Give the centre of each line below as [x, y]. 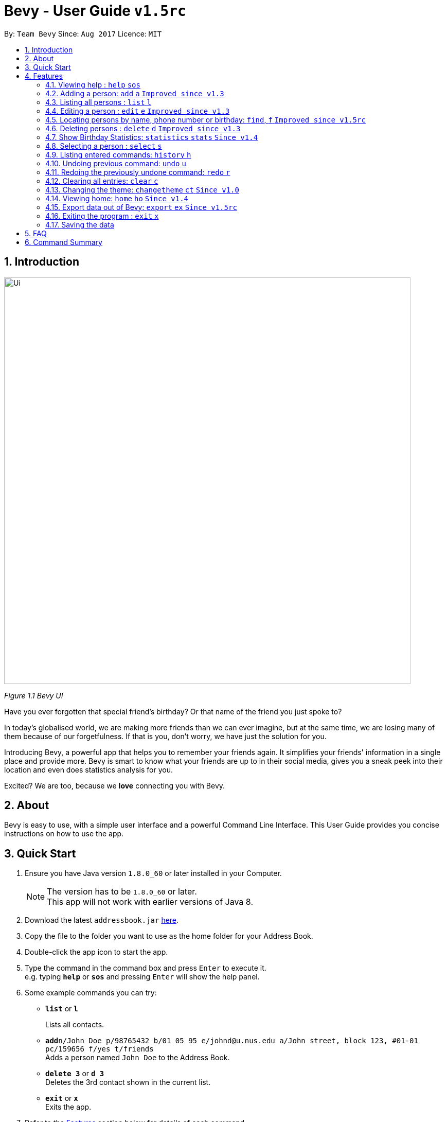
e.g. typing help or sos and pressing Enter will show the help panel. [142, 977]
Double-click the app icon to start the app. [96, 952]
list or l [62, 1009]
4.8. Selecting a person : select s [104, 146]
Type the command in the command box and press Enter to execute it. [146, 968]
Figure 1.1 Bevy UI [34, 695]
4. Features [44, 76]
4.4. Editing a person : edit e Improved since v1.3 [138, 111]
